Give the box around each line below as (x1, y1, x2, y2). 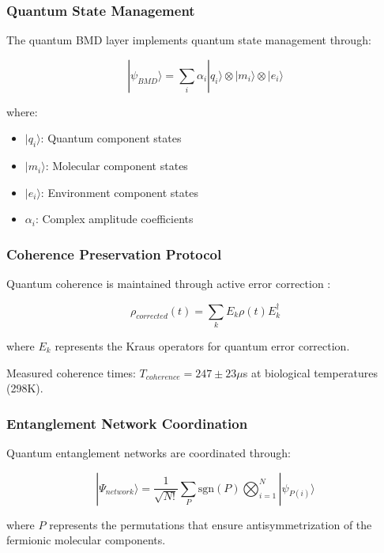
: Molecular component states (45, 157, 188, 174)
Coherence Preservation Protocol (6, 244, 222, 263)
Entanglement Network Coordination (6, 413, 248, 433)
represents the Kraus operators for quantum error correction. (55, 337, 350, 354)
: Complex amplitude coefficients (35, 210, 194, 227)
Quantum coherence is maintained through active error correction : (6, 275, 331, 292)
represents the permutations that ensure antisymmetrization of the (49, 516, 372, 532)
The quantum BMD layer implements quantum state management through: (6, 32, 371, 48)
